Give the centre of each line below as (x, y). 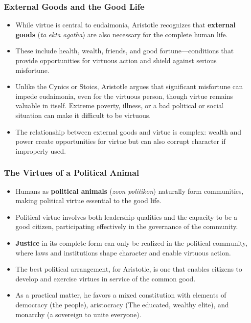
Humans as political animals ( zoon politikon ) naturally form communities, (129, 191)
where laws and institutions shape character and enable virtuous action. (123, 252)
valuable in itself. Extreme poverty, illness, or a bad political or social (120, 105)
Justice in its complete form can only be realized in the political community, (131, 242)
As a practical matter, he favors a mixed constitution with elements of (121, 295)
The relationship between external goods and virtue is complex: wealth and (128, 131)
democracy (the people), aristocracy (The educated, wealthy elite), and (122, 304)
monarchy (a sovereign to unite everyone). (78, 314)
